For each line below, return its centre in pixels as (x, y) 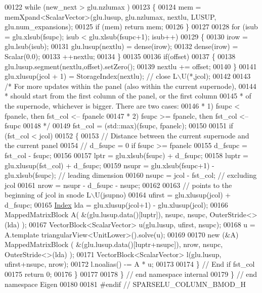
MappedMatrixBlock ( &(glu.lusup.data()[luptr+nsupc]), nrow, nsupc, (114, 244)
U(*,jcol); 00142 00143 (216, 76)
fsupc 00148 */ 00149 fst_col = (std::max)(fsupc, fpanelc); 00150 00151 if (119, 126)
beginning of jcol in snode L (48, 195)
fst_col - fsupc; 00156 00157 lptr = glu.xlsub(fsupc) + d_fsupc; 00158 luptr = (126, 155)
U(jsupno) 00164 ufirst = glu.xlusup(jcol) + (163, 195)
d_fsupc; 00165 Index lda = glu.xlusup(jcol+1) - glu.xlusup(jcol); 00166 (116, 204)
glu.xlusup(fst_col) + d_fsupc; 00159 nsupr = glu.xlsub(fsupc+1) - (110, 165)
